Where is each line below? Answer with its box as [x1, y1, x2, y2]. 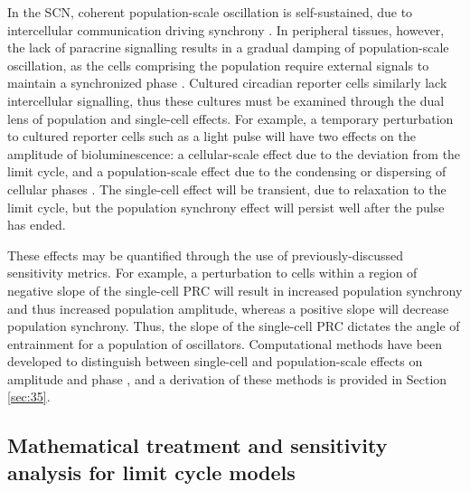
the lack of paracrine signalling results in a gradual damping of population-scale [7, 38, 449, 57]
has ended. [7, 215, 66, 234]
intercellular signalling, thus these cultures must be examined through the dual [7, 90, 445, 109]
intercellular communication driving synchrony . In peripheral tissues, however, [7, 20, 445, 39]
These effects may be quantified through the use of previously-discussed [7, 245, 404, 264]
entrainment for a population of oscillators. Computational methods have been [7, 334, 443, 353]
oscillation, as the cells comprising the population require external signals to [7, 55, 429, 74]
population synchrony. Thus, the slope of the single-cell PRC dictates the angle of [7, 316, 460, 335]
